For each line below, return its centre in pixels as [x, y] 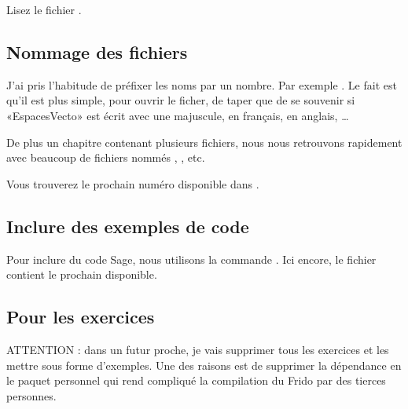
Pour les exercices [81, 317]
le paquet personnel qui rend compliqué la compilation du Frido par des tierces [196, 380]
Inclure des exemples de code [128, 226]
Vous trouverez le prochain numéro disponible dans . [133, 183]
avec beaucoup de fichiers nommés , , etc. [106, 157]
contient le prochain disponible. [82, 274]
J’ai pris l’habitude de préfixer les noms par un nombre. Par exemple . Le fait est [202, 84]
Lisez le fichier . [44, 9]
